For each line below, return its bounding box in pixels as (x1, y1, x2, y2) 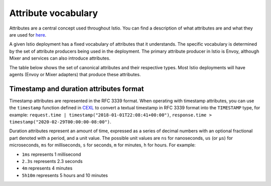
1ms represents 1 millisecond (22, 151, 81, 157)
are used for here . (9, 32, 47, 38)
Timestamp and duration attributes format (9, 84, 144, 93)
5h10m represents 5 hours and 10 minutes (22, 172, 108, 178)
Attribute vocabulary (9, 8, 98, 19)
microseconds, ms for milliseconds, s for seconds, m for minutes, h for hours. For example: (9, 142, 196, 148)
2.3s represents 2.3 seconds (22, 158, 83, 164)
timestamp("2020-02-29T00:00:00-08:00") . (9, 118, 111, 125)
